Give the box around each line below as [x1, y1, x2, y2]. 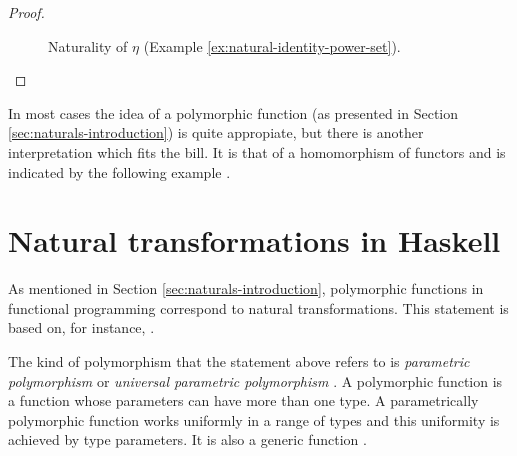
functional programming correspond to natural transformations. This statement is [8, 297, 509, 318]
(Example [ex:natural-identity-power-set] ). [143, 35, 401, 56]
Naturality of [48, 35, 128, 56]
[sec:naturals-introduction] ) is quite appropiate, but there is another [8, 122, 424, 143]
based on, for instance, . [8, 317, 155, 338]
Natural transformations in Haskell [8, 220, 501, 261]
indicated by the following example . [8, 161, 231, 182]
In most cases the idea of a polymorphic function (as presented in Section [8, 102, 459, 123]
